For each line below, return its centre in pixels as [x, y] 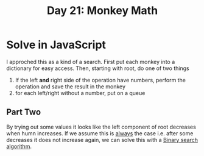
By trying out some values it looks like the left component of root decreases [101, 127]
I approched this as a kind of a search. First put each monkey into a [91, 62]
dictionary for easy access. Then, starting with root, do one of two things [98, 68]
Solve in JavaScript [56, 45]
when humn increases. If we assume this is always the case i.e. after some [100, 133]
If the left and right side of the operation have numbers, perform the [100, 80]
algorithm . [19, 146]
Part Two [24, 112]
